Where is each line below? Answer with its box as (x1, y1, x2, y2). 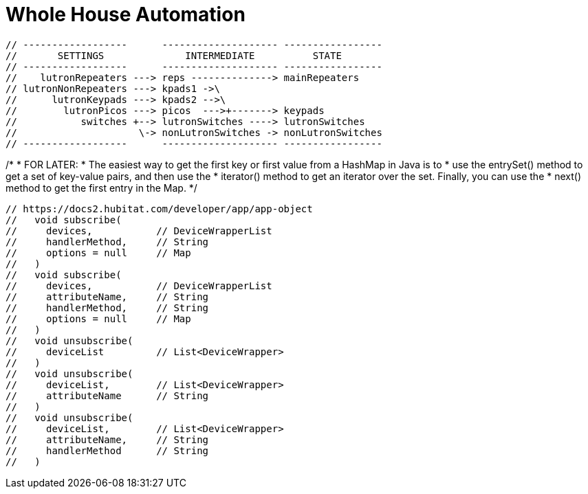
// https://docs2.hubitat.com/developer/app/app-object (6, 203, 313, 214)
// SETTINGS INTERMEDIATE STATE (6, 49, 342, 61)
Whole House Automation (6, 3, 246, 26)
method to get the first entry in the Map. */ (6, 181, 197, 194)
